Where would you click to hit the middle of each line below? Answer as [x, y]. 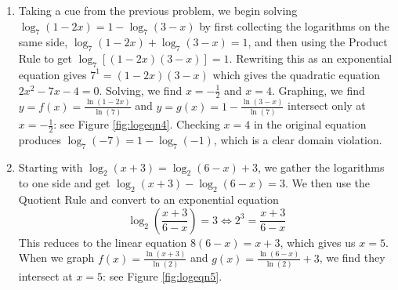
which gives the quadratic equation [297, 74]
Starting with [51, 167]
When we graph [56, 257]
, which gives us [318, 242]
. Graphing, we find [318, 90]
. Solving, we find [141, 90]
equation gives [52, 74]
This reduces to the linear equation [103, 242]
